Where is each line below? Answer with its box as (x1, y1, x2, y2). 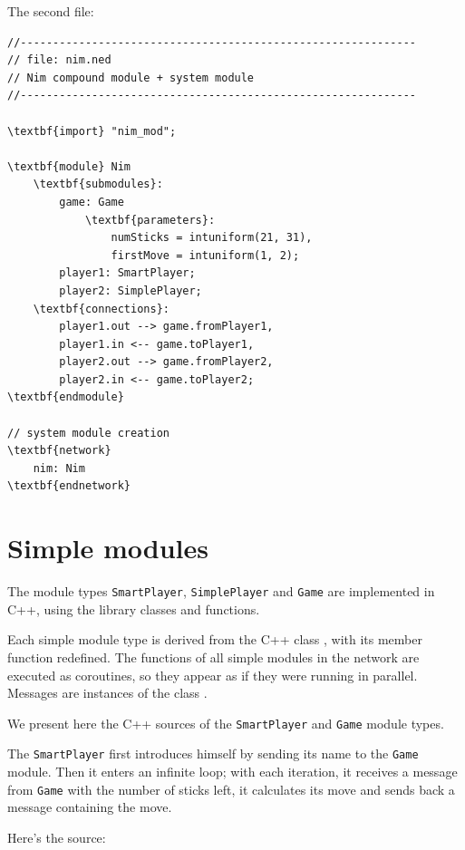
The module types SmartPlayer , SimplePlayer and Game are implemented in (7, 582, 435, 601)
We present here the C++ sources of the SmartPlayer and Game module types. (7, 713, 444, 732)
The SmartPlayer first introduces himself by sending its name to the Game (7, 744, 419, 763)
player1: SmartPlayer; (59, 266, 196, 280)
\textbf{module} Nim (7, 159, 131, 173)
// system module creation (7, 426, 170, 439)
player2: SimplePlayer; (59, 284, 202, 297)
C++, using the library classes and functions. (7, 599, 260, 618)
